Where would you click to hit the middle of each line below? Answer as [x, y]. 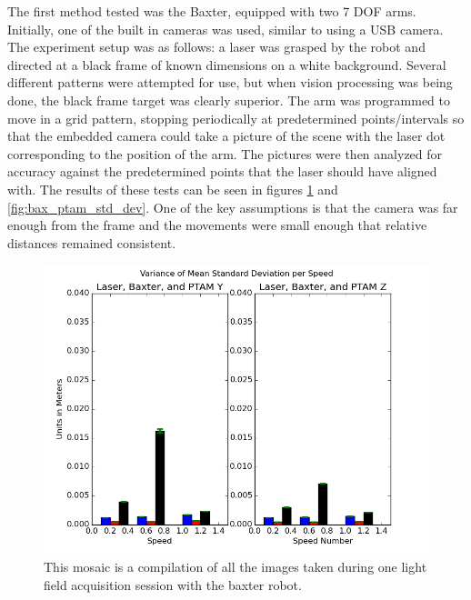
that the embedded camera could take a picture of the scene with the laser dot [226, 136]
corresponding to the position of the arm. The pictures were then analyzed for [225, 153]
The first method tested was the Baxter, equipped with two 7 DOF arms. [212, 11]
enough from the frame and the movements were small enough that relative [217, 225]
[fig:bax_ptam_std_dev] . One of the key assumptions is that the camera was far [233, 207]
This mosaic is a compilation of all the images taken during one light [235, 566]
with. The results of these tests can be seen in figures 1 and [173, 189]
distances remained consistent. [92, 242]
